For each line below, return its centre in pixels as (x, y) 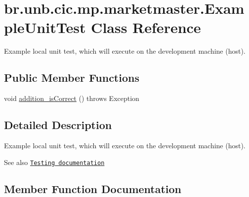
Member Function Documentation (93, 188)
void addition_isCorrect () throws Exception (72, 98)
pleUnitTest (45, 27)
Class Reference (146, 27)
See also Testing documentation (54, 162)
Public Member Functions (72, 78)
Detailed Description (58, 125)
